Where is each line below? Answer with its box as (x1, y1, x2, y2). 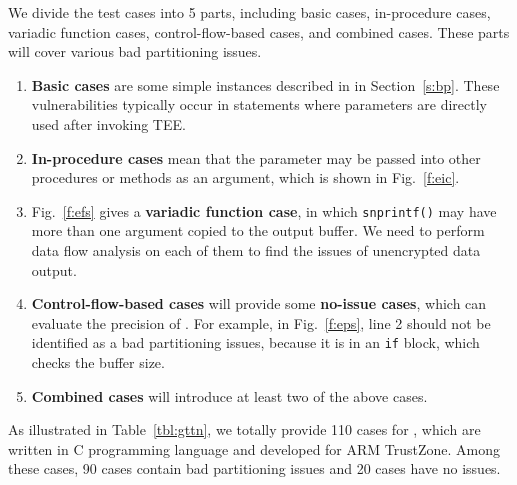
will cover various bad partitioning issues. (8, 41, 262, 62)
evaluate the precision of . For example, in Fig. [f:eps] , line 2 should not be (31, 312, 491, 333)
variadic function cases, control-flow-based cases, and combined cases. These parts (8, 21, 510, 42)
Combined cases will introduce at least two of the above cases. (31, 385, 428, 406)
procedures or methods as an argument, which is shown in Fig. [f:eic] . (31, 167, 460, 188)
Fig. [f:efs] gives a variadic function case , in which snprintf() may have (31, 200, 497, 221)
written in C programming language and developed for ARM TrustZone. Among (8, 438, 501, 459)
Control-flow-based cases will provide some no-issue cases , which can (31, 293, 487, 314)
